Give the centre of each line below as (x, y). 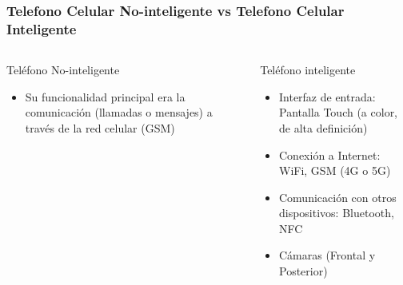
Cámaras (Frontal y (327, 255)
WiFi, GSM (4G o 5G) (335, 170)
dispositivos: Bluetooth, (336, 213)
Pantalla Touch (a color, (338, 112)
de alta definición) (323, 127)
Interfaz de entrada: (327, 96)
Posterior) (303, 271)
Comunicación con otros (337, 197)
